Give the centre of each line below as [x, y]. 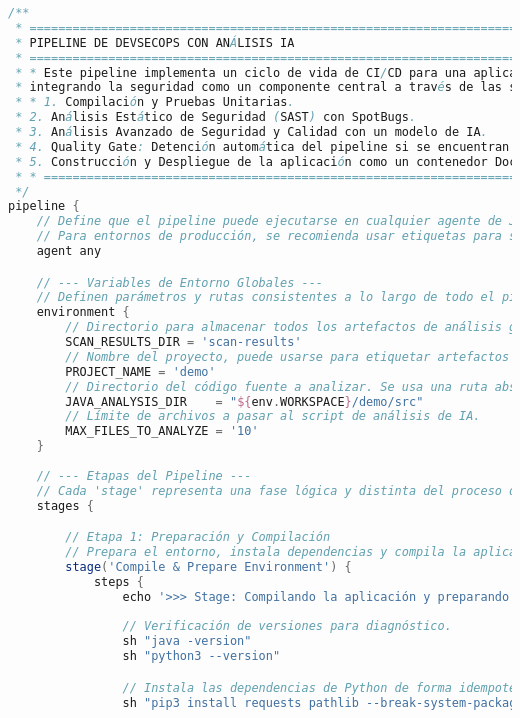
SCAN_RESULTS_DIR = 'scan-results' [183, 342]
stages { [65, 505]
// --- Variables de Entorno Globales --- [179, 282]
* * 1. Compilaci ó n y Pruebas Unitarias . [155, 102]
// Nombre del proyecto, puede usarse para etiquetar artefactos [287, 356]
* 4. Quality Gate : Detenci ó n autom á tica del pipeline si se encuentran [262, 146]
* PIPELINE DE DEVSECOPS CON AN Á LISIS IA [155, 42]
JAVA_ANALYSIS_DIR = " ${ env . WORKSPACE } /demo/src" [244, 401]
